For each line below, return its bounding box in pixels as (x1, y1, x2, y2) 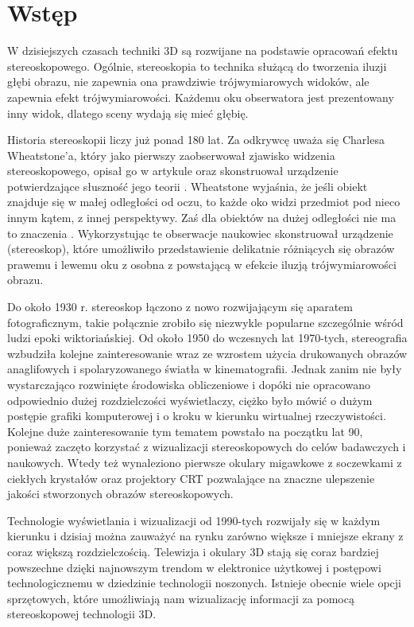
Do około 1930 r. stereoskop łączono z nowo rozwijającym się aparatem (7, 298, 353, 315)
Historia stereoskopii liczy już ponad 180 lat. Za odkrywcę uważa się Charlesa (7, 131, 385, 148)
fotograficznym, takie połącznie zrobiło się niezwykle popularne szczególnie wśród (7, 313, 404, 330)
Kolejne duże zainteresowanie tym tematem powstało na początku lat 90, (7, 423, 363, 439)
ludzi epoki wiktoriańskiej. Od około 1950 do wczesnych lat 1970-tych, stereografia (7, 329, 408, 346)
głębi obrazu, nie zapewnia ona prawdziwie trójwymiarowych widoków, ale (7, 73, 370, 90)
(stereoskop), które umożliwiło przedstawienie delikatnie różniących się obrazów (7, 240, 395, 257)
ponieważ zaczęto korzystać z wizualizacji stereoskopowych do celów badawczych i (7, 438, 406, 455)
